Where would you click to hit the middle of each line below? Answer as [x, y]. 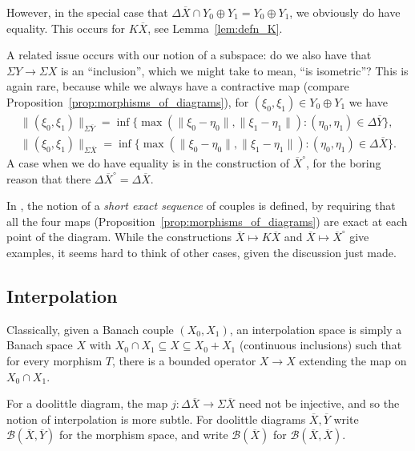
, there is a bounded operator [184, 360]
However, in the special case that [87, 12]
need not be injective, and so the [319, 403]
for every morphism [54, 360]
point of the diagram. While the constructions [119, 237]
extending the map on [353, 360]
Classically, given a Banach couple [90, 329]
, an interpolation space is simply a [316, 329]
